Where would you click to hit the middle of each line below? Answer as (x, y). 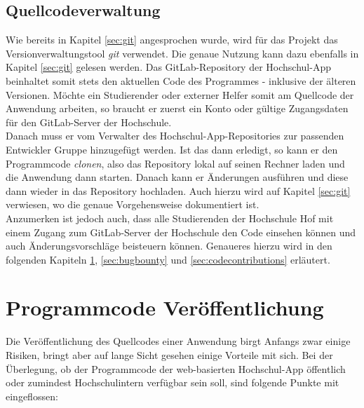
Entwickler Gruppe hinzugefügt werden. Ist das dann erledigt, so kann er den (172, 149)
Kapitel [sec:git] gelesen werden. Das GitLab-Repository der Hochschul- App (168, 67)
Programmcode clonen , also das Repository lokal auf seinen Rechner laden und (175, 163)
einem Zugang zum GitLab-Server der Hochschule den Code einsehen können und (181, 232)
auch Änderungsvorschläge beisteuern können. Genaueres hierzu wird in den (169, 246)
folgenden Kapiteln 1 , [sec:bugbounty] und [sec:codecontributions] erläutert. (168, 259)
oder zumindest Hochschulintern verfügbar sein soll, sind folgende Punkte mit (173, 382)
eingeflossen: (32, 396)
